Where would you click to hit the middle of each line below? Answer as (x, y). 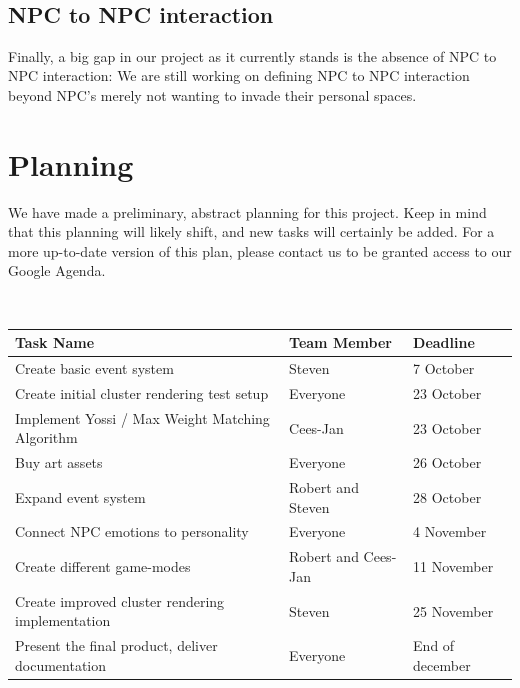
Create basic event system (94, 368)
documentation (61, 664)
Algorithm (46, 437)
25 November (453, 610)
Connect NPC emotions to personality (132, 531)
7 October (444, 368)
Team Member (340, 342)
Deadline (444, 342)
